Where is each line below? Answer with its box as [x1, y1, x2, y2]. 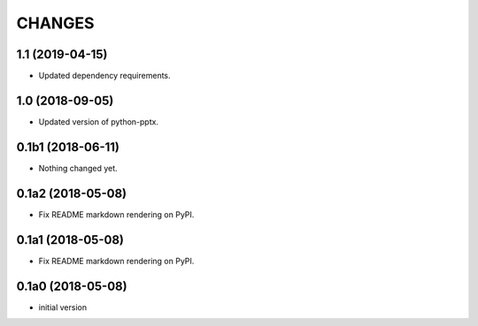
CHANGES [16, 13, 95, 33]
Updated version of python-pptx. [38, 116, 159, 127]
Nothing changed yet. [38, 163, 119, 173]
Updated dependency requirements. [38, 71, 172, 81]
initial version [38, 301, 88, 313]
